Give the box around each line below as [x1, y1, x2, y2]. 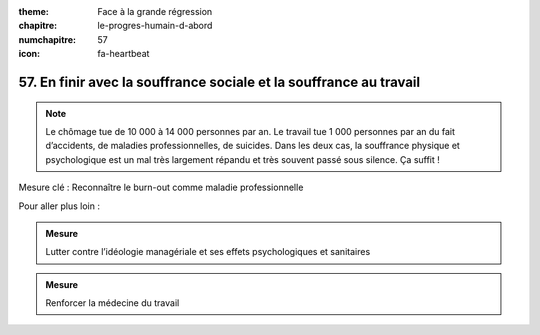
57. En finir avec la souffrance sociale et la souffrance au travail [18, 73, 420, 90]
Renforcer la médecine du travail [45, 297, 180, 309]
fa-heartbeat [97, 48, 150, 60]
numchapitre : [18, 33, 77, 45]
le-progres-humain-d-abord [97, 20, 213, 32]
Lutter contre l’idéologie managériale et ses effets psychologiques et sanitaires [45, 246, 371, 258]
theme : [18, 6, 50, 17]
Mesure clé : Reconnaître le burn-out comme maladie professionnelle [18, 181, 304, 194]
